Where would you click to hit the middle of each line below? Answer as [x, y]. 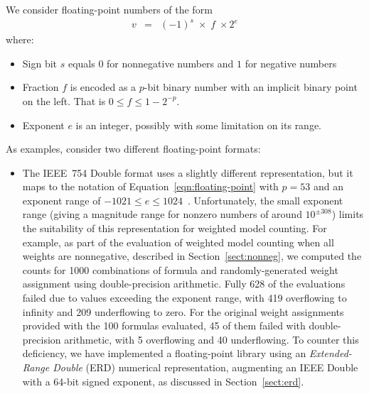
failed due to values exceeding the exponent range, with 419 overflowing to [184, 298]
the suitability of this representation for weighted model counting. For [175, 228]
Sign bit [40, 63]
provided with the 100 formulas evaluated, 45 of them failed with [164, 325]
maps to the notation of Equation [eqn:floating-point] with [150, 186]
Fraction [41, 87]
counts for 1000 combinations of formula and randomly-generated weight [180, 269]
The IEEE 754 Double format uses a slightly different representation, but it [188, 172]
